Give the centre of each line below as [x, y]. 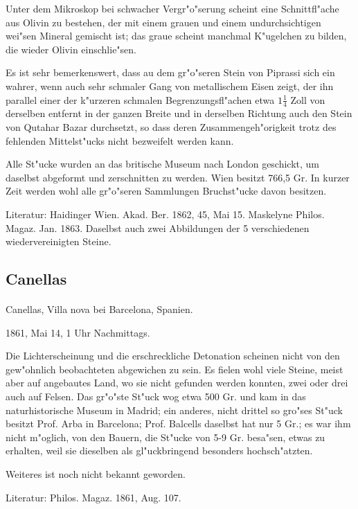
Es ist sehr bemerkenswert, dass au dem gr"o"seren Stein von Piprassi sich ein [170, 72]
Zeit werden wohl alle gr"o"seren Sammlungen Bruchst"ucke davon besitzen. [166, 191]
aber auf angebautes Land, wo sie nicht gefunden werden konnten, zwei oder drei [177, 383]
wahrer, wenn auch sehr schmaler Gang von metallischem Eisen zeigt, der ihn [170, 86]
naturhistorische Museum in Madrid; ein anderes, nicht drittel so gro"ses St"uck [174, 410]
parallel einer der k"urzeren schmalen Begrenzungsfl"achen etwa [140, 99]
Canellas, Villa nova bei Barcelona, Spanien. [99, 309]
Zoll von [308, 99]
